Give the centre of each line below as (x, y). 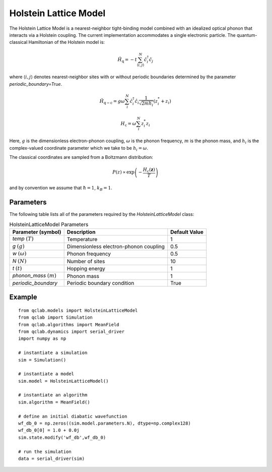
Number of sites (86, 261)
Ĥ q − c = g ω (112, 102)
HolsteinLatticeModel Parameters (49, 224)
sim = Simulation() (42, 360)
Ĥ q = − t (127, 60)
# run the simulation (45, 452)
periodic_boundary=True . (36, 84)
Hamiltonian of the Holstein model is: (67, 42)
